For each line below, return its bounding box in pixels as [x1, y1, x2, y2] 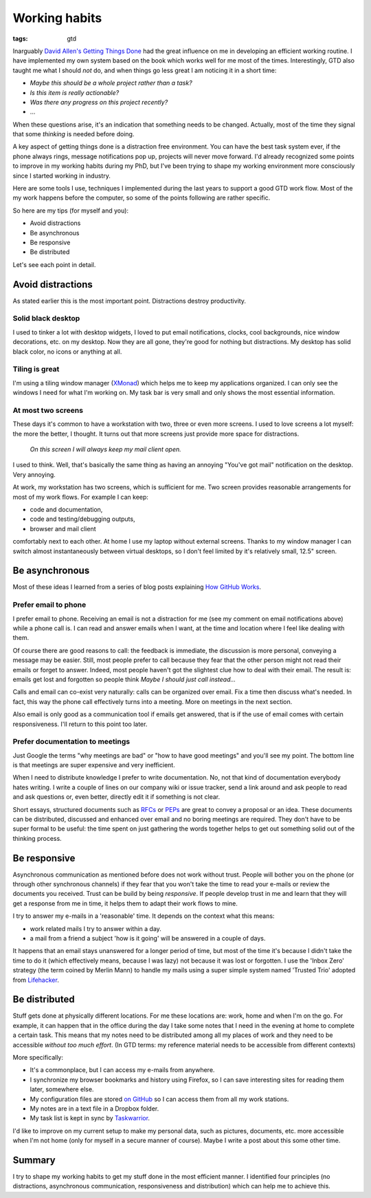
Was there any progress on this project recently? [30, 98, 168, 106]
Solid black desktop [12, 314, 80, 323]
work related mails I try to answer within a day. [30, 924, 161, 932]
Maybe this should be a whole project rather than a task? [30, 79, 192, 87]
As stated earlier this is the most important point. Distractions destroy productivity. [12, 297, 247, 305]
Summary [12, 1154, 56, 1166]
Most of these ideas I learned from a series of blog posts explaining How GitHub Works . [12, 583, 261, 591]
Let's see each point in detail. [12, 260, 96, 268]
